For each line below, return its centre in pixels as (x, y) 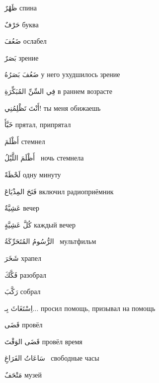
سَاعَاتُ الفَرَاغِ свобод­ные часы (52, 358)
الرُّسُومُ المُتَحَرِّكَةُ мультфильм (50, 241)
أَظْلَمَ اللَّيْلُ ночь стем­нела (44, 158)
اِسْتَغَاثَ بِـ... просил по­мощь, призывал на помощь (80, 308)
